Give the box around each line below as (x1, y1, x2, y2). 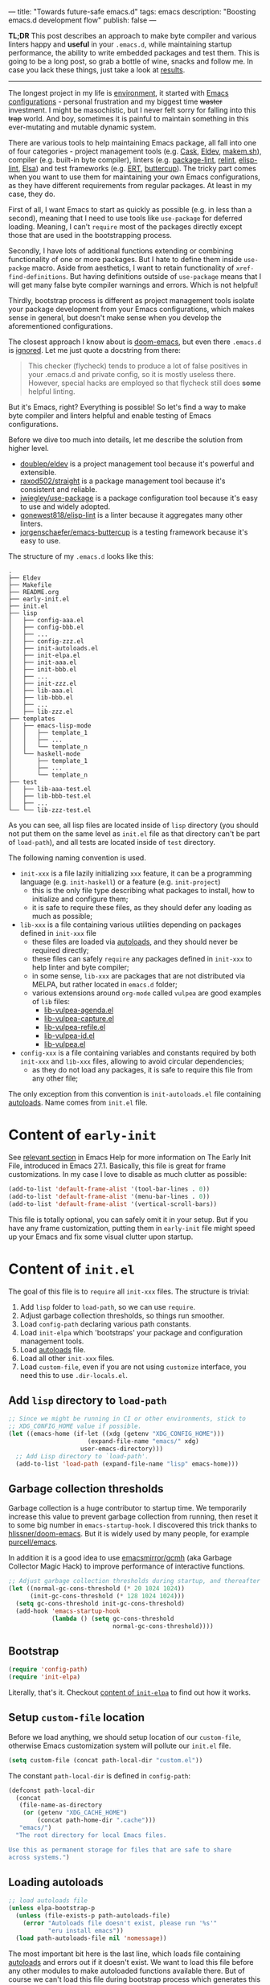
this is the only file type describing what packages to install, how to (31, 886, 255, 895)
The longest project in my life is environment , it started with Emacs (8, 88, 229, 97)
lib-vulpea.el (43, 1040, 86, 1048)
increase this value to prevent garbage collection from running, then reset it (8, 1511, 259, 1522)
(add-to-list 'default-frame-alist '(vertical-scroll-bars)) (8, 1200, 218, 1208)
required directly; (31, 945, 90, 955)
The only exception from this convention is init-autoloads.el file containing (8, 1089, 261, 1098)
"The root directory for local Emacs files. (15, 1831, 167, 1839)
